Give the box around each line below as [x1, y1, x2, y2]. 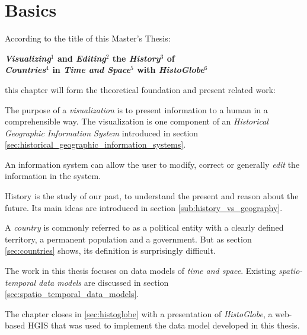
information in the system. [5, 170, 101, 182]
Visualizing [5, 52, 51, 64]
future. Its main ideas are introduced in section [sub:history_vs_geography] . [5, 201, 283, 213]
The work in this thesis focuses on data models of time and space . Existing [5, 264, 276, 277]
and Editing [57, 52, 106, 64]
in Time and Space [52, 63, 131, 76]
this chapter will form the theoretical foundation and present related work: [5, 83, 276, 95]
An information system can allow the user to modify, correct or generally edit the [5, 158, 300, 170]
